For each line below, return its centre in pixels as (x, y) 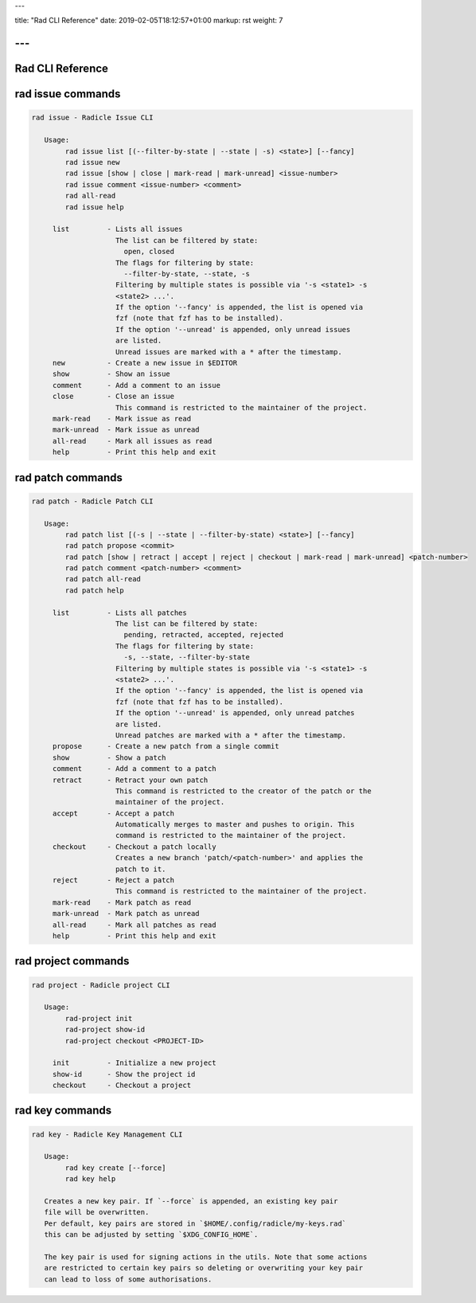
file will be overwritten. (97, 1212)
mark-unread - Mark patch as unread (126, 914)
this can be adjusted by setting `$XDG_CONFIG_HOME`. (151, 1235)
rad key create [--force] (115, 1168)
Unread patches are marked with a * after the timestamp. (231, 735)
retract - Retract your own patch (130, 780)
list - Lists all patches (119, 612)
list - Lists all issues (117, 229)
